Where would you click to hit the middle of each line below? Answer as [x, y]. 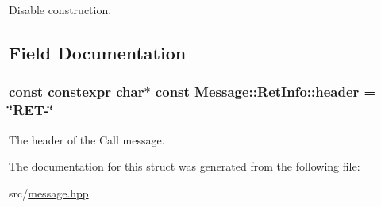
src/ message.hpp [49, 192]
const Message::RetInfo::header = [266, 92]
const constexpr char [77, 92]
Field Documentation [98, 52]
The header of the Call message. [87, 139]
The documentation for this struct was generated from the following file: [185, 166]
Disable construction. [60, 10]
